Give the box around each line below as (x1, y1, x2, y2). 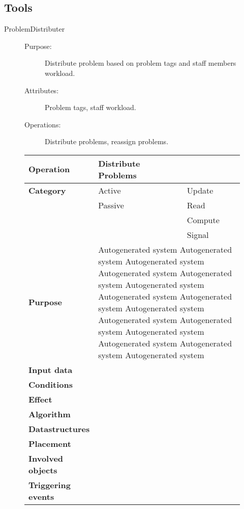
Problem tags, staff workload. (45, 102, 136, 113)
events (28, 490, 54, 502)
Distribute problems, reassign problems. (45, 136, 169, 147)
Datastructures (28, 422, 90, 435)
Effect (28, 393, 52, 405)
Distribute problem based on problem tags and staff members (45, 58, 236, 68)
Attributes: (24, 85, 59, 95)
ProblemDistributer (4, 23, 65, 34)
